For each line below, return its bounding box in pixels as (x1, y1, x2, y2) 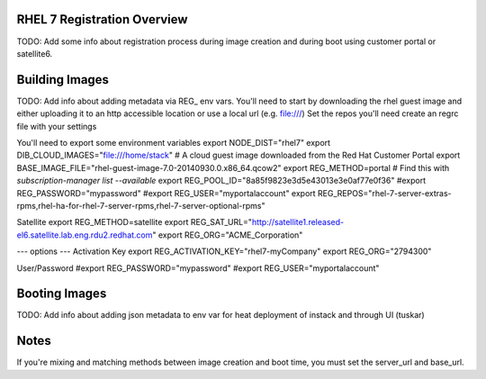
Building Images (16, 72, 110, 87)
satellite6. (16, 48, 53, 59)
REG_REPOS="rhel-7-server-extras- (317, 187, 452, 198)
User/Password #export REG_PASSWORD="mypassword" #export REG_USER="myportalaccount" (16, 262, 380, 274)
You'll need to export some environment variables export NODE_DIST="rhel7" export (16, 137, 331, 148)
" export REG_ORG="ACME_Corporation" (152, 230, 303, 240)
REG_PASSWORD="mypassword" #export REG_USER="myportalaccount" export (16, 187, 316, 198)
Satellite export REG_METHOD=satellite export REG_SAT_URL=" (16, 217, 252, 228)
